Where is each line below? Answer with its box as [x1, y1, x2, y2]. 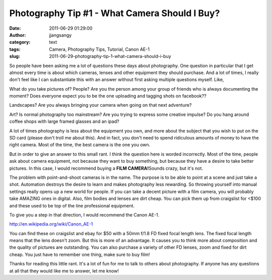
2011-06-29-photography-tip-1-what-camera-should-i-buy [49, 53, 171, 59]
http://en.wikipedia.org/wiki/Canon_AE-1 [9, 221, 93, 227]
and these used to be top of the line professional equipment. [9, 202, 135, 208]
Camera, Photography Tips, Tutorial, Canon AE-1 [49, 46, 150, 52]
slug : [9, 53, 20, 59]
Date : [9, 25, 21, 31]
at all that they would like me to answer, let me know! [9, 267, 119, 274]
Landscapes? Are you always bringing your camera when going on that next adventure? [9, 102, 192, 108]
